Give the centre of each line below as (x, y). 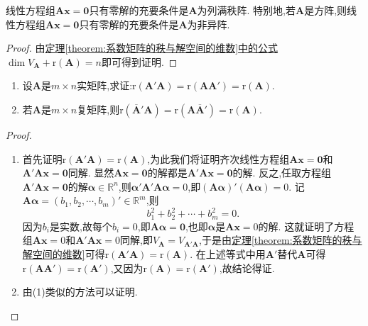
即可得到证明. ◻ (139, 61)
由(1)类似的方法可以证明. (80, 292)
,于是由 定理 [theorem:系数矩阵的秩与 (281, 240)
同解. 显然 (91, 173)
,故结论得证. (247, 268)
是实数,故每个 (81, 226)
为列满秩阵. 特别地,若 (247, 10)
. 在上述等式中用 (228, 254)
